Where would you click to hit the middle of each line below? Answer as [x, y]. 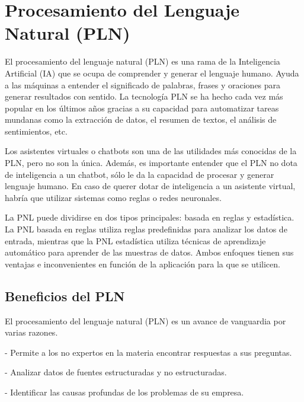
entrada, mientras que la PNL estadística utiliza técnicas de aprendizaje [135, 240]
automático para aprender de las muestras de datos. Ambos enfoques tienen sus [149, 252]
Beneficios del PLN [65, 296]
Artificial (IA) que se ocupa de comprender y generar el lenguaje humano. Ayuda [152, 73]
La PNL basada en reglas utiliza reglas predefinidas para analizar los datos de [146, 229]
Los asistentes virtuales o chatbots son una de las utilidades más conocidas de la [151, 151]
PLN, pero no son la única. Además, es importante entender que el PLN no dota [151, 163]
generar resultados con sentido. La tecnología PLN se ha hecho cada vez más [144, 96]
